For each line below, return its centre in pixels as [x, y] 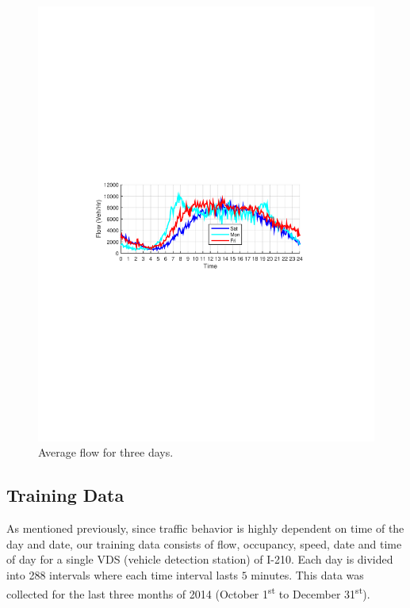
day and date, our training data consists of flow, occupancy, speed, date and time [204, 543]
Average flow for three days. [106, 452]
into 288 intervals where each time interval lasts [122, 575]
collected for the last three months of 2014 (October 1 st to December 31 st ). [188, 592]
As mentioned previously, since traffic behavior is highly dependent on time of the [205, 528]
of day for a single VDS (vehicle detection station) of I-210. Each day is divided [200, 559]
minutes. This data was [307, 575]
